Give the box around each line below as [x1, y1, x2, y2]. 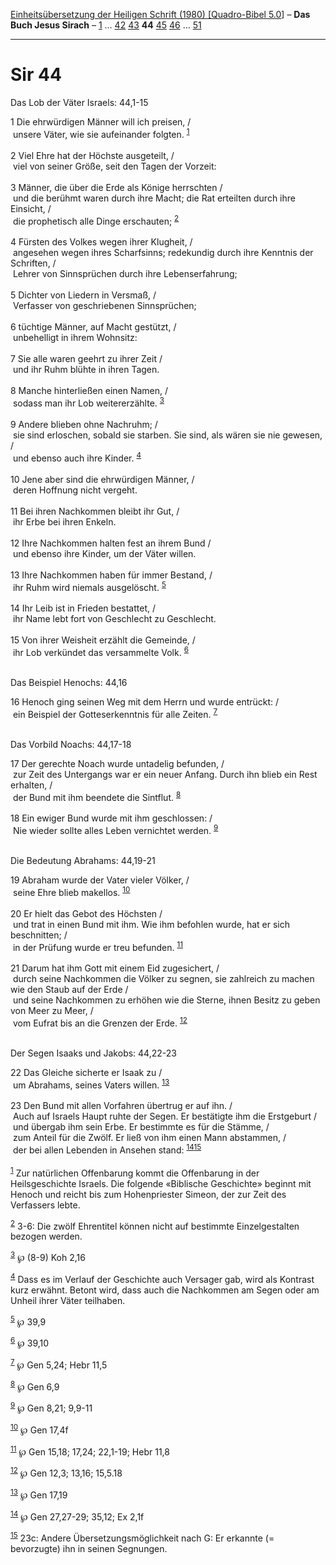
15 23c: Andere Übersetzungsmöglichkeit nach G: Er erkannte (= [10, 1530, 275, 1544]
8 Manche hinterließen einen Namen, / [10, 385, 169, 397]
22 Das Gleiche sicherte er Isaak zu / [10, 1066, 163, 1078]
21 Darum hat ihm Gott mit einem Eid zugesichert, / [10, 962, 220, 974]
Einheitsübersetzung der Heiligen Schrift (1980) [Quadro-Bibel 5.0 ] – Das [10, 9, 311, 20]
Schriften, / [10, 257, 57, 269]
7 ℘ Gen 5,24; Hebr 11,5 [10, 1357, 108, 1371]
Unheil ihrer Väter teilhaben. [10, 1294, 126, 1306]
